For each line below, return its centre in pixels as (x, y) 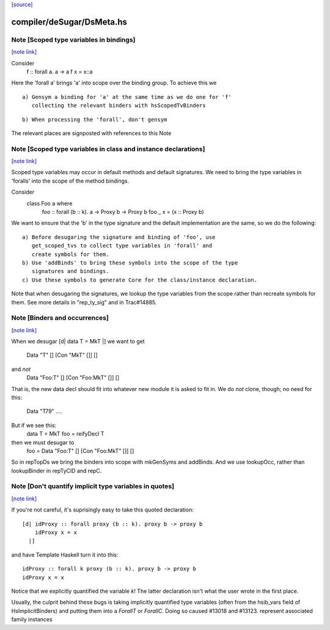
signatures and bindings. (70, 271)
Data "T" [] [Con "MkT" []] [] (62, 355)
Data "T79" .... (44, 411)
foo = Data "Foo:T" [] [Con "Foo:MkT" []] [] (80, 451)
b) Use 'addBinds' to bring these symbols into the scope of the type (130, 262)
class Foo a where (50, 203)
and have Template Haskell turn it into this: (65, 555)
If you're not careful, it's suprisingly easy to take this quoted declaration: (102, 510)
